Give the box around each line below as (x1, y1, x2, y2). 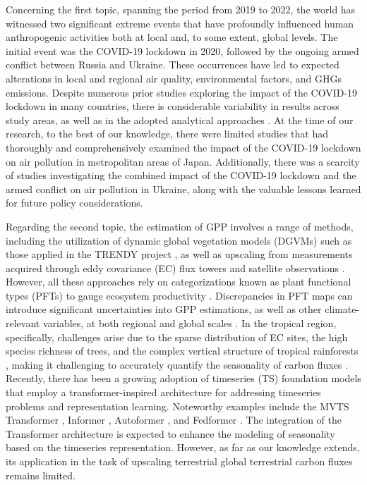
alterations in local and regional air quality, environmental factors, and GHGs (6, 70, 342, 85)
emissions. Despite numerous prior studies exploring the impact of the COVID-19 (6, 85, 358, 99)
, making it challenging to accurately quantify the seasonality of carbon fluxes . (6, 357, 348, 372)
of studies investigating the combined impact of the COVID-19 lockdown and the (6, 168, 356, 183)
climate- (325, 302, 360, 317)
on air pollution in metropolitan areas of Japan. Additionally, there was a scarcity (6, 154, 360, 168)
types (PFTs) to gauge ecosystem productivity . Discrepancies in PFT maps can (6, 288, 353, 302)
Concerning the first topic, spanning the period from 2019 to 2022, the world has (6, 2, 356, 16)
